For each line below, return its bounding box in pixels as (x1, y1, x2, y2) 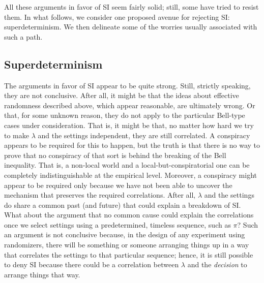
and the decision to (187, 259, 247, 270)
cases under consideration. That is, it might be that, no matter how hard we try (4, 119, 254, 130)
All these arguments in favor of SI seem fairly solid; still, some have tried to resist (4, 2, 259, 12)
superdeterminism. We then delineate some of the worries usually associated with (4, 21, 257, 32)
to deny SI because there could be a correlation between (4, 259, 179, 270)
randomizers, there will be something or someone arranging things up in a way (4, 239, 249, 250)
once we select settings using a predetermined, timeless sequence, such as (4, 219, 231, 230)
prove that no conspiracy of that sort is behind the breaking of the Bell (4, 149, 226, 160)
